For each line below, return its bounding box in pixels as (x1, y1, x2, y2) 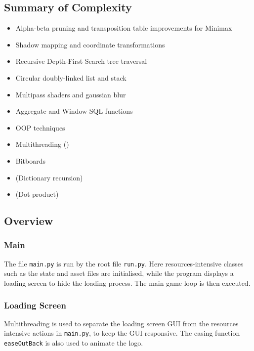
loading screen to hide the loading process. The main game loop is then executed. (4, 277, 251, 288)
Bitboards (15, 155, 46, 166)
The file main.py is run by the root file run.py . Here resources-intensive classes (4, 258, 244, 268)
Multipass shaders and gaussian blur (15, 89, 126, 99)
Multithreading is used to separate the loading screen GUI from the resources (4, 318, 239, 328)
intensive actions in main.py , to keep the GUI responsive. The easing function (4, 328, 240, 338)
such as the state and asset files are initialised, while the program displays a (4, 268, 234, 278)
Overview (4, 213, 53, 228)
